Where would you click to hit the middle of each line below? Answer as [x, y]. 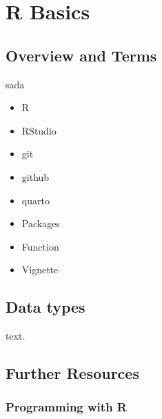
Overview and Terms [81, 55]
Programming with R [66, 407]
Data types [45, 307]
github [36, 176]
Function [40, 246]
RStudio [39, 130]
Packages [41, 223]
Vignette [40, 270]
